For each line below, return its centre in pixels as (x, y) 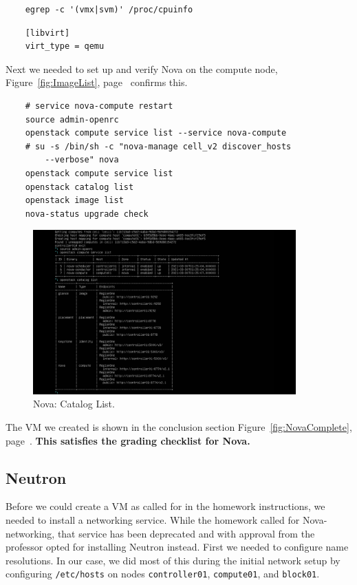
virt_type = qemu (65, 46)
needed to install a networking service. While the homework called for (153, 519)
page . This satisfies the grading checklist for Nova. (128, 440)
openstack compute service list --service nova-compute (156, 133)
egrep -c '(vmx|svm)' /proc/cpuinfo (109, 10)
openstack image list (74, 201)
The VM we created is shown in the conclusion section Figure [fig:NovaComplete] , (179, 426)
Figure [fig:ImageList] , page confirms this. (97, 82)
